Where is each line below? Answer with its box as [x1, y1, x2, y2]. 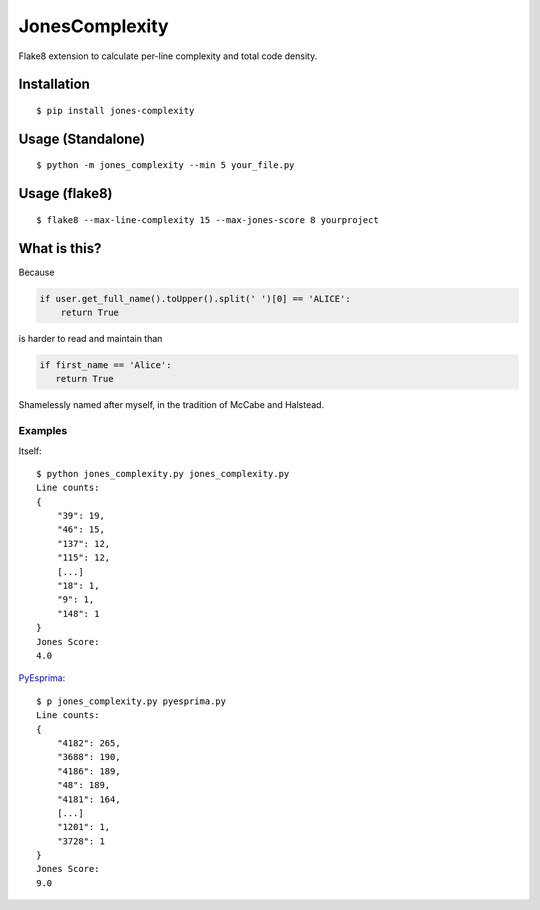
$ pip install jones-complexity [36, 105, 195, 116]
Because [18, 266, 55, 278]
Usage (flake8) [18, 185, 114, 202]
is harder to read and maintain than [18, 333, 163, 345]
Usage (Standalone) [18, 130, 146, 147]
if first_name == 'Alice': [39, 360, 172, 371]
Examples [18, 424, 68, 438]
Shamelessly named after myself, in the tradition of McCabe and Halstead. [18, 399, 325, 411]
